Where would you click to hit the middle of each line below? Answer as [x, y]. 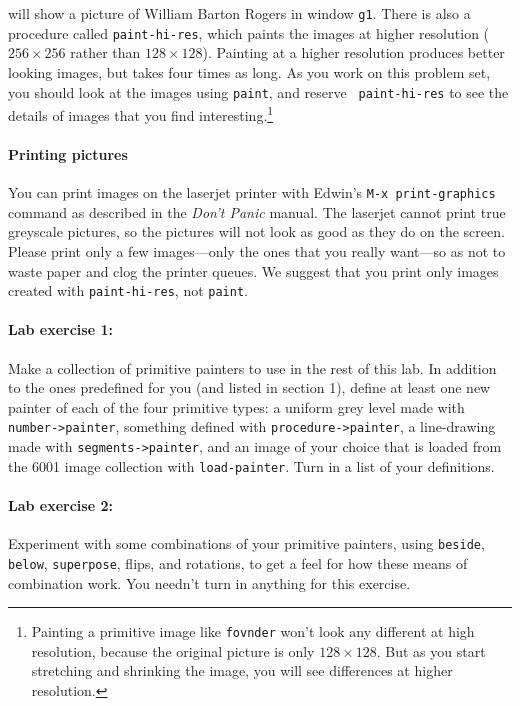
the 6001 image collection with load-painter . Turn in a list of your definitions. [251, 465]
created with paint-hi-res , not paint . [128, 290]
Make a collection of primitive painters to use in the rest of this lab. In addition [252, 367]
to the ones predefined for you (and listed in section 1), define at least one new [249, 387]
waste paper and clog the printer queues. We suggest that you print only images [253, 270]
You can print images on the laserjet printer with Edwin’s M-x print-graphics [252, 192]
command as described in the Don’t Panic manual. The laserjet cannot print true [257, 211]
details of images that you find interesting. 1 [141, 113]
